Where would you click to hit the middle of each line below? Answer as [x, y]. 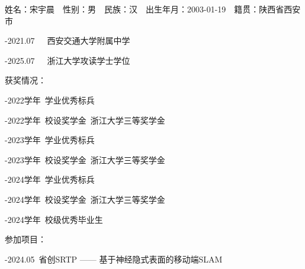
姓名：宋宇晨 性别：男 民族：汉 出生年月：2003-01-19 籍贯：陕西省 [145, 9]
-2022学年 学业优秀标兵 [50, 100]
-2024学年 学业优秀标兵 [50, 179]
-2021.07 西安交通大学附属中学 [68, 40]
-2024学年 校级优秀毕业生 [54, 219]
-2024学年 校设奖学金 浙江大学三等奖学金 [85, 199]
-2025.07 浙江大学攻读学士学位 [68, 60]
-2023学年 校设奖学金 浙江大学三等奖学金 [85, 159]
